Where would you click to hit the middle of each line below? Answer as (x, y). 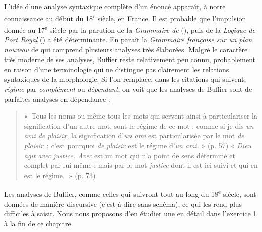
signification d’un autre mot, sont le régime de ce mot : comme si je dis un (139, 125)
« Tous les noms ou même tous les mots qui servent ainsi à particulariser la (141, 116)
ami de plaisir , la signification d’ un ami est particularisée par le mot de (134, 135)
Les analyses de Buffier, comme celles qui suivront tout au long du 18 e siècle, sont (130, 193)
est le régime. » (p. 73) (60, 175)
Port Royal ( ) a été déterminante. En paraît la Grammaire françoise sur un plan (128, 40)
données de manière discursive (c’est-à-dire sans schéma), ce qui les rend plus (123, 204)
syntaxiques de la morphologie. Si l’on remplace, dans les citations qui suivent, (125, 79)
